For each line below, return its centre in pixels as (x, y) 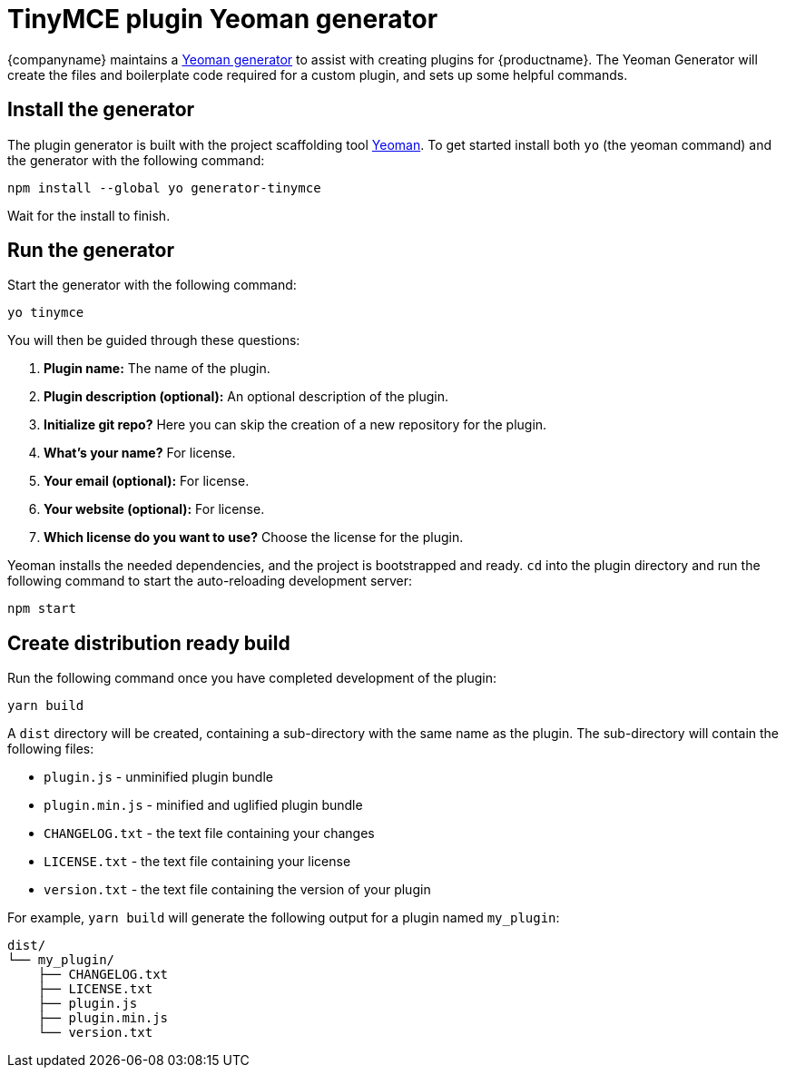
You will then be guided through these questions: (154, 340)
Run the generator (91, 251)
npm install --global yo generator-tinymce (164, 187)
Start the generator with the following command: (152, 285)
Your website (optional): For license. (154, 509)
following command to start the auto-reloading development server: (210, 581)
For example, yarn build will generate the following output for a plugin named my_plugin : (284, 918)
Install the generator (101, 110)
